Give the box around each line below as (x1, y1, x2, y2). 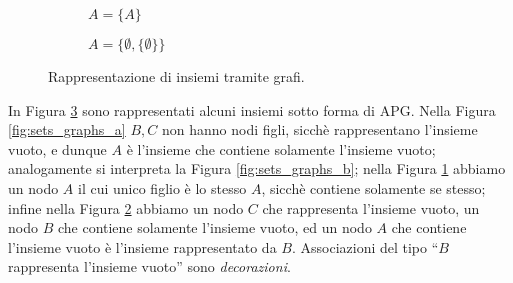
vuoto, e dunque (8, 138, 107, 159)
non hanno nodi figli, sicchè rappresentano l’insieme (161, 119, 478, 140)
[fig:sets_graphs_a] (8, 119, 126, 140)
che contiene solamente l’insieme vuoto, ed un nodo (57, 217, 372, 238)
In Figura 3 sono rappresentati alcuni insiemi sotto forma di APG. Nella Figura (8, 99, 496, 120)
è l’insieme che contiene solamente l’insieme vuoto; (126, 138, 436, 159)
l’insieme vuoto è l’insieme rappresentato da (8, 236, 277, 257)
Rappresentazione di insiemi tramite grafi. (48, 66, 305, 86)
